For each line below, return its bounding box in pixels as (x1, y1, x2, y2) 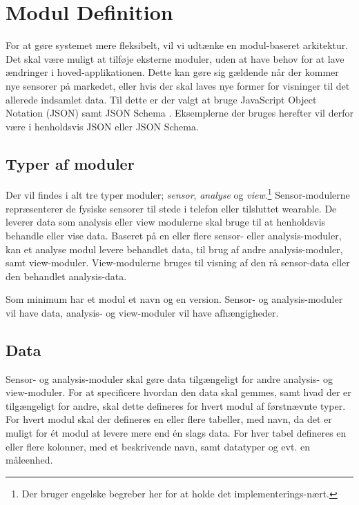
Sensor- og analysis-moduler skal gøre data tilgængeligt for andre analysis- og (6, 371, 333, 386)
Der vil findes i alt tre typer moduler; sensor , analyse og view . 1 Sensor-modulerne (6, 186, 350, 202)
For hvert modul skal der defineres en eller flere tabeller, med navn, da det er (6, 412, 332, 426)
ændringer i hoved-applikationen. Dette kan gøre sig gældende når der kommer (6, 65, 339, 79)
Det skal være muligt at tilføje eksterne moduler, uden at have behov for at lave (6, 51, 345, 66)
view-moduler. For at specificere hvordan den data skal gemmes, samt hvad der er (6, 385, 351, 399)
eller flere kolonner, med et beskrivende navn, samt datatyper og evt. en (6, 439, 310, 453)
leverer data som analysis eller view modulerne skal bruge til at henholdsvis (6, 215, 326, 229)
